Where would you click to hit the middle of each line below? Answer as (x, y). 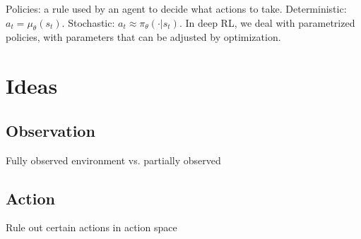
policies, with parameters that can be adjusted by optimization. (143, 37)
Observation (51, 130)
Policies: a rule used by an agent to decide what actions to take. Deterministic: (176, 8)
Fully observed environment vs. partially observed (113, 160)
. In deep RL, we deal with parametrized (267, 22)
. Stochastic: (88, 22)
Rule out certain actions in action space (91, 227)
